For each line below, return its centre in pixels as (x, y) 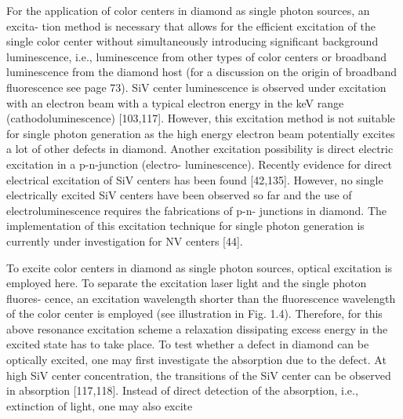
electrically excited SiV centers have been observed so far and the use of (179, 195)
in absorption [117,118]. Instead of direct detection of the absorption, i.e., (182, 390)
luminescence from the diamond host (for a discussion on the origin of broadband (201, 72)
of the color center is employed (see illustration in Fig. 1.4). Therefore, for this (194, 313)
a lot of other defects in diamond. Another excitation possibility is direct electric (200, 149)
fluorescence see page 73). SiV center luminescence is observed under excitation (196, 87)
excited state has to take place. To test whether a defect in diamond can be (188, 344)
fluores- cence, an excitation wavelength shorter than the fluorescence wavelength (201, 298)
